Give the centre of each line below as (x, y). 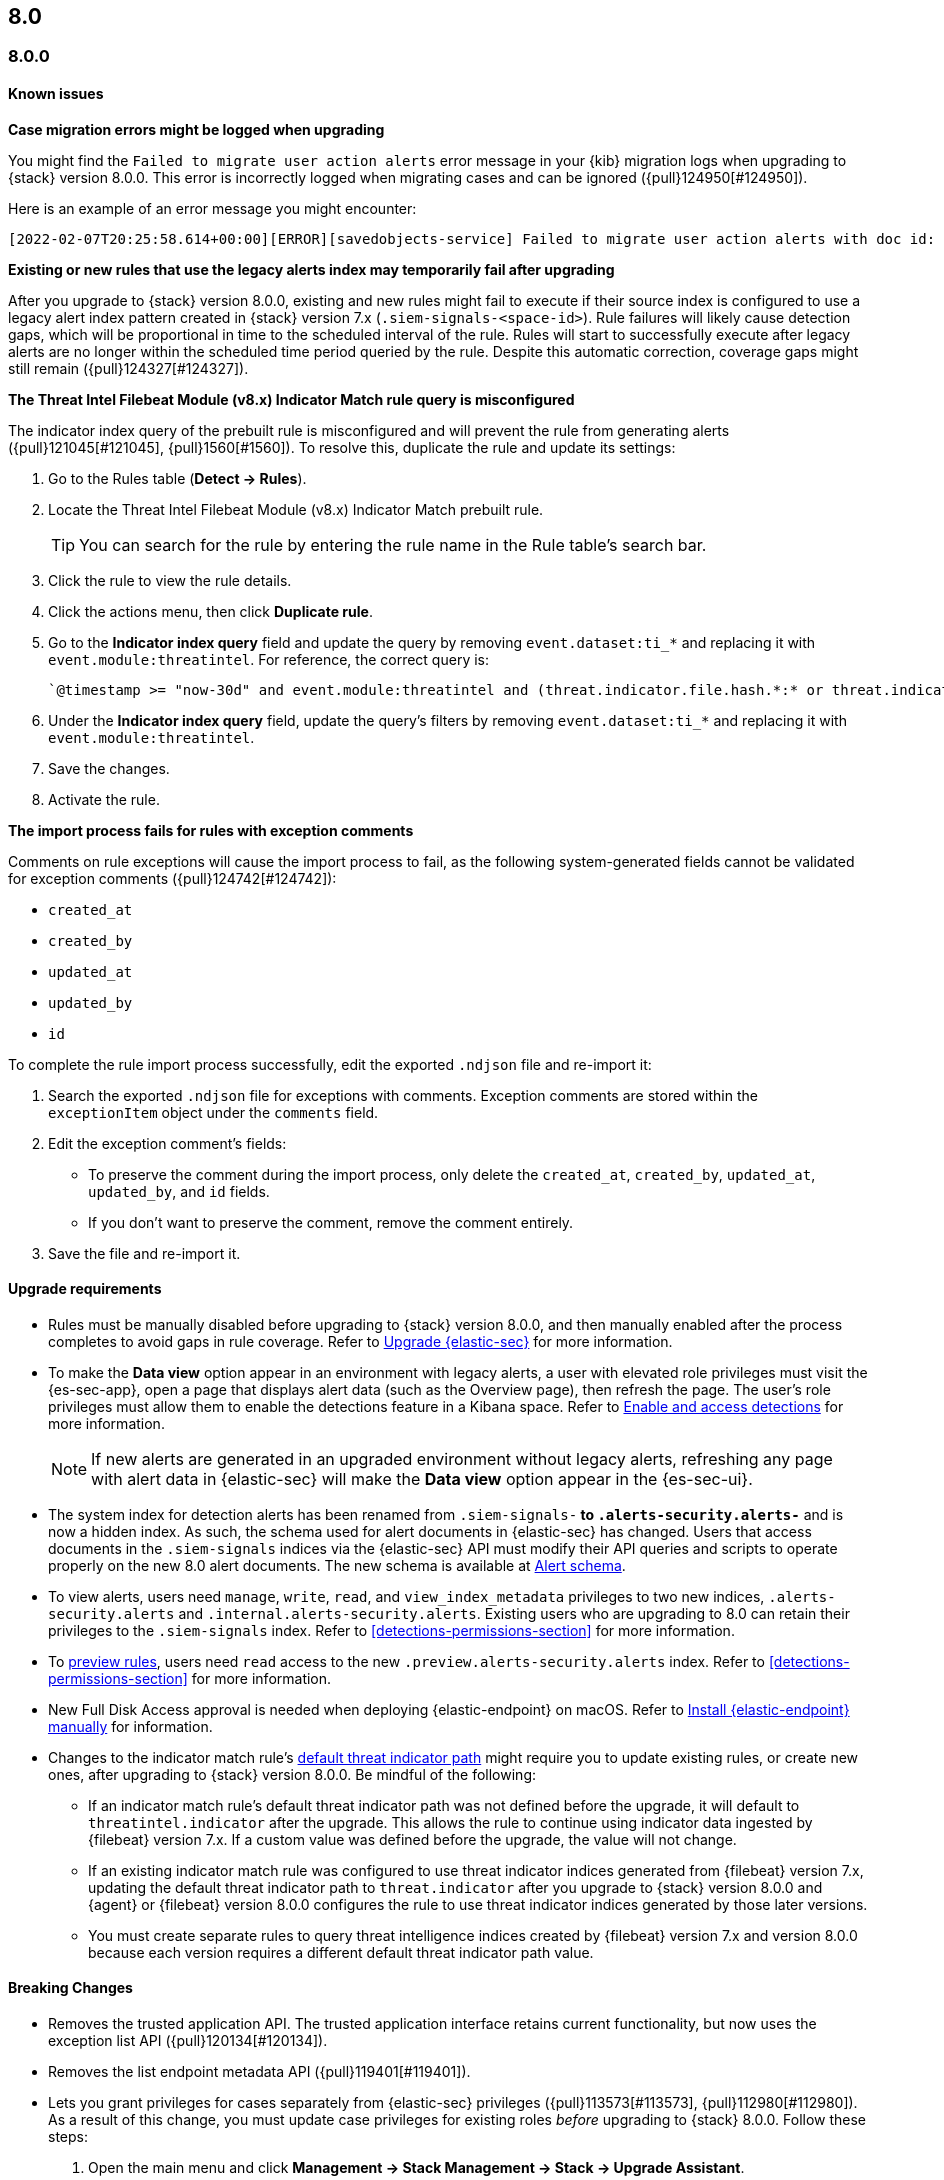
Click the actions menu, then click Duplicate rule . (210, 611)
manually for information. (130, 1726)
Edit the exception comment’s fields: (167, 1143)
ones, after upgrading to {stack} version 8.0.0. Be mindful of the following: (292, 1774)
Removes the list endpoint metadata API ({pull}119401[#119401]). (259, 2072)
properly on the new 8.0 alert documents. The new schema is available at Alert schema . (337, 1565)
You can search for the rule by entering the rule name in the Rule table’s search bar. (393, 544)
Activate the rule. (104, 799)
